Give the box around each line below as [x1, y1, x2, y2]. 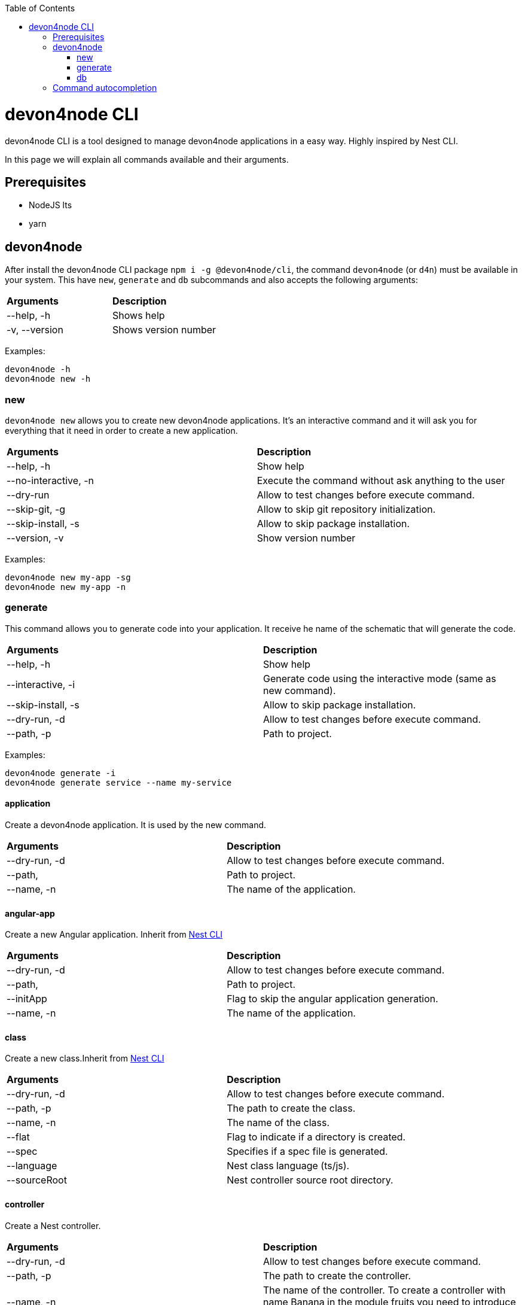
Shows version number [112, 324, 216, 336]
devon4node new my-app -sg [5, 572, 131, 582]
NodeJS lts [29, 200, 72, 211]
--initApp [7, 993, 47, 1005]
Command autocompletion [53, 83, 157, 93]
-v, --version [7, 324, 63, 336]
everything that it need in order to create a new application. [5, 425, 238, 436]
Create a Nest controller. [5, 1220, 101, 1231]
